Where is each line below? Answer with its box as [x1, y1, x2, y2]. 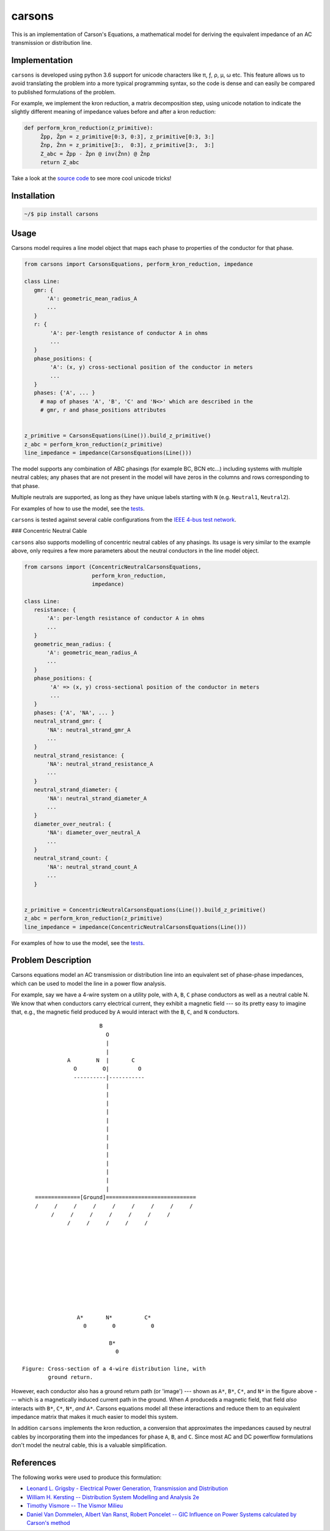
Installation [11, 190, 55, 201]
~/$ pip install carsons [24, 210, 99, 217]
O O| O [73, 1066, 142, 1072]
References [11, 1458, 56, 1468]
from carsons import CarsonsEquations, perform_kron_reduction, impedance [24, 261, 254, 268]
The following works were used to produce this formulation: [11, 1473, 162, 1481]
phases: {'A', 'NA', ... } [34, 709, 115, 716]
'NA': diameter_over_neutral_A [46, 829, 141, 836]
